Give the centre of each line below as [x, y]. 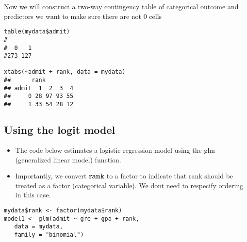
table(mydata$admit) [37, 32]
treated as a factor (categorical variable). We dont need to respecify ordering [129, 185]
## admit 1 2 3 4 [39, 88]
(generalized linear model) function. [68, 159]
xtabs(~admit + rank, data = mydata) [65, 72]
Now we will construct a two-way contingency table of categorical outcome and [121, 6]
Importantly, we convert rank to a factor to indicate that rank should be [124, 176]
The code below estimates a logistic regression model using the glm [115, 150]
